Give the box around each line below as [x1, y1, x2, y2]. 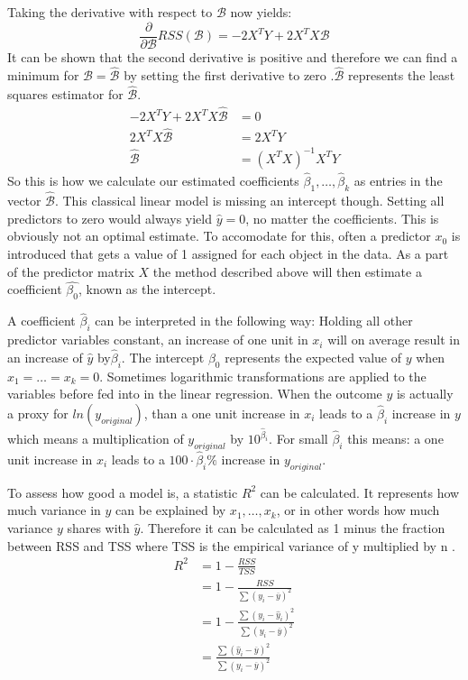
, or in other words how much [276, 501, 440, 519]
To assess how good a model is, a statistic [7, 482, 238, 501]
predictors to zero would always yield [7, 208, 212, 227]
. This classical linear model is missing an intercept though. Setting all [54, 191, 445, 210]
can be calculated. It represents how [260, 482, 460, 501]
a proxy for [7, 403, 69, 422]
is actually [396, 384, 454, 403]
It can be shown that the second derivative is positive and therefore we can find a [7, 47, 458, 66]
